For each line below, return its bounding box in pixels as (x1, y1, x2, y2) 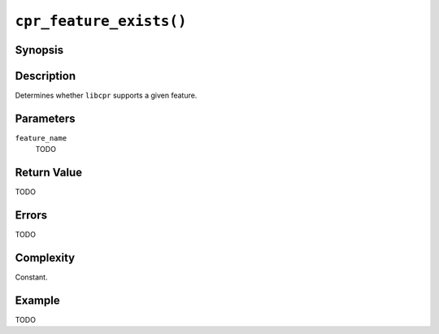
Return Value (15, 166, 83, 180)
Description (15, 69, 76, 83)
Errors (15, 208, 48, 223)
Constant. (15, 272, 48, 282)
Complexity (15, 251, 76, 264)
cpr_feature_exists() (15, 12, 187, 30)
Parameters (15, 111, 76, 125)
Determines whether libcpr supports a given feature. (15, 90, 198, 101)
